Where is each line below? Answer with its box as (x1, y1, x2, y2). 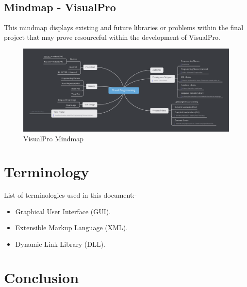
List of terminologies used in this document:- (4, 190, 137, 200)
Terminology (4, 162, 89, 182)
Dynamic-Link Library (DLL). (15, 239, 106, 249)
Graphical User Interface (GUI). (15, 206, 111, 216)
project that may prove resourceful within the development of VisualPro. (4, 32, 220, 42)
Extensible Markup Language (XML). (15, 222, 128, 233)
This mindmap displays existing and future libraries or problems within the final (4, 22, 244, 33)
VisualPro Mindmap (23, 133, 84, 143)
